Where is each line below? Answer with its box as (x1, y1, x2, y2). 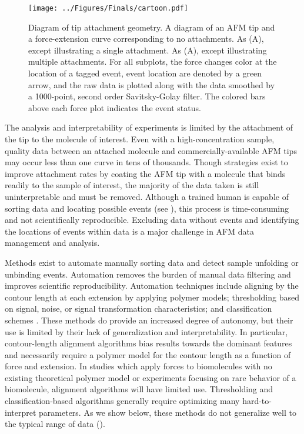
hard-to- (242, 395, 272, 407)
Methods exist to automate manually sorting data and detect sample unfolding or (5, 256, 299, 268)
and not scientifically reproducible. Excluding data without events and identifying (5, 213, 299, 226)
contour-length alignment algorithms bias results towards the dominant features (5, 337, 292, 349)
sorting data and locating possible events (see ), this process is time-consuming (5, 202, 289, 214)
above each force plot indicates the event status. (28, 101, 201, 113)
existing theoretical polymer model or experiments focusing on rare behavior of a (5, 371, 296, 383)
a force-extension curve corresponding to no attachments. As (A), (28, 32, 264, 45)
